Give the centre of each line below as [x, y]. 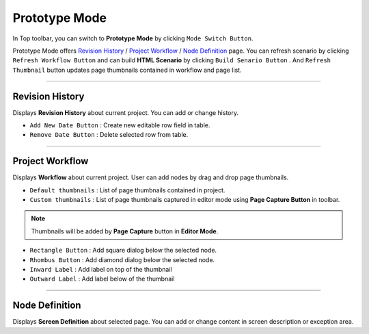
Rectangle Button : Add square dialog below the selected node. [123, 250]
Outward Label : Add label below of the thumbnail [102, 279]
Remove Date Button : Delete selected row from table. [109, 135]
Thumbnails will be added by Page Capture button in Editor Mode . [125, 231]
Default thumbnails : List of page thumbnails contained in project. [127, 190]
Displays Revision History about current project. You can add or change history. [126, 112]
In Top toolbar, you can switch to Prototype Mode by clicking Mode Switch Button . [133, 38]
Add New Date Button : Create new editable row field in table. [120, 125]
